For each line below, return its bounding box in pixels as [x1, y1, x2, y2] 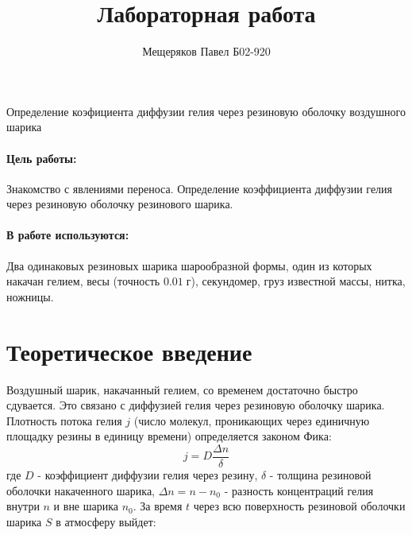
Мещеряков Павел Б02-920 [142, 43, 271, 60]
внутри [6, 498, 40, 514]
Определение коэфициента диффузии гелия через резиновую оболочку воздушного [6, 103, 406, 119]
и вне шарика [53, 498, 119, 514]
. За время [133, 498, 183, 514]
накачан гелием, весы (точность [6, 273, 160, 289]
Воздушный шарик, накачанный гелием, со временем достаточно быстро [6, 381, 358, 397]
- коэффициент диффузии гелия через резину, [37, 467, 258, 483]
